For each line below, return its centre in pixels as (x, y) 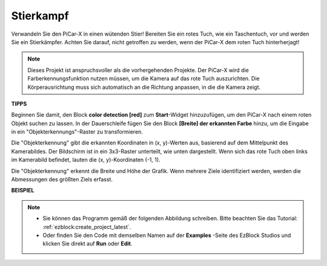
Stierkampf (40, 16)
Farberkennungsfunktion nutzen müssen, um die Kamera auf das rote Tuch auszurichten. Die (144, 79)
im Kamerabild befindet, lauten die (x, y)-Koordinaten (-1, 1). (86, 160)
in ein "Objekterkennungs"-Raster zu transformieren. (77, 132)
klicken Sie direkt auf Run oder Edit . (88, 244)
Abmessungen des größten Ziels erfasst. (62, 180)
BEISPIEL (23, 190)
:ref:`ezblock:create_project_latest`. (87, 227)
